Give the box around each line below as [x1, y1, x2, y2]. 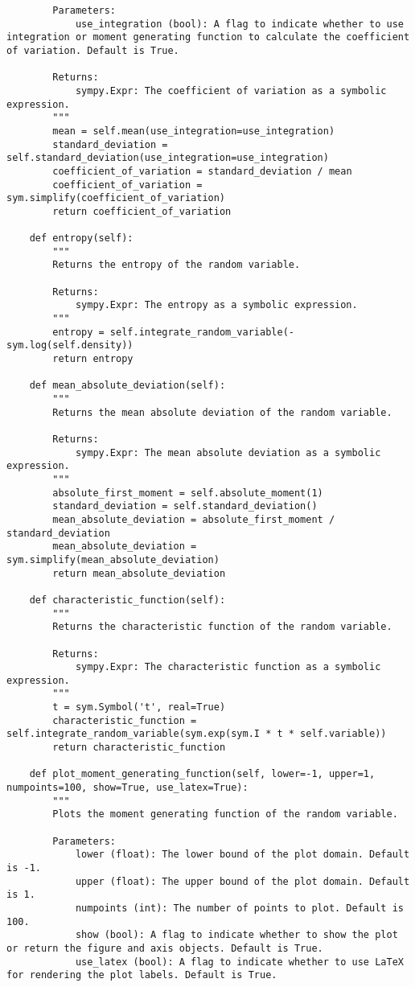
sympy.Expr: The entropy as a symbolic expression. [75, 299, 358, 311]
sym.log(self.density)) [6, 339, 134, 352]
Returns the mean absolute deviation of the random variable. [52, 406, 392, 418]
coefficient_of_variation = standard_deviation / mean [52, 165, 352, 177]
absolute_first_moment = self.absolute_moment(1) [52, 487, 323, 499]
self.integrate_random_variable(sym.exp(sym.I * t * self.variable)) [6, 728, 387, 740]
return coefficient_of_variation [52, 205, 232, 217]
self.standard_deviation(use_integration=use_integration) [6, 152, 329, 164]
